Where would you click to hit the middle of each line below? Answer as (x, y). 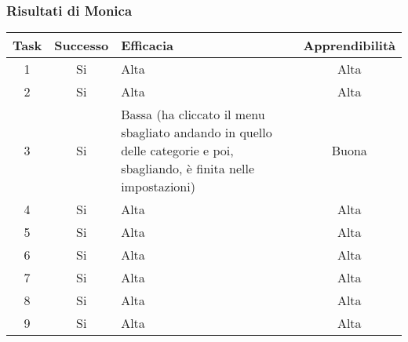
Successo (82, 45)
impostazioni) (158, 187)
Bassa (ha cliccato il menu (193, 115)
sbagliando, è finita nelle (188, 169)
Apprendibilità (349, 45)
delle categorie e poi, (177, 151)
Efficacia (147, 45)
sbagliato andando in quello (197, 133)
